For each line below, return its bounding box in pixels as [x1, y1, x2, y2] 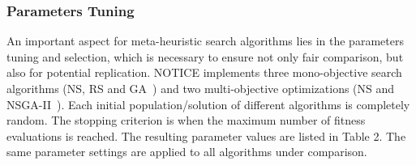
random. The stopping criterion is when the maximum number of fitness [6, 112, 366, 129]
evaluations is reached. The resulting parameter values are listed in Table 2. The [6, 127, 406, 144]
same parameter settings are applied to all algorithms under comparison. [6, 143, 367, 160]
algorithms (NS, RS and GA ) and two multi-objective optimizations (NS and [6, 80, 395, 96]
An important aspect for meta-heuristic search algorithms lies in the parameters [6, 32, 404, 49]
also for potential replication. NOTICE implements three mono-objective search [6, 64, 402, 81]
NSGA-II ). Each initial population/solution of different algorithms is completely [6, 95, 410, 112]
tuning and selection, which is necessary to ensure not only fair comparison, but [6, 48, 404, 65]
